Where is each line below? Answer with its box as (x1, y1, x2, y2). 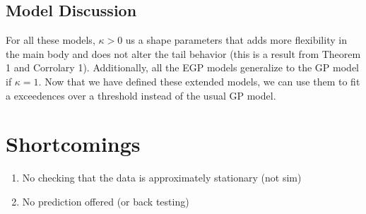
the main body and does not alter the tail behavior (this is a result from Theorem (6, 46, 361, 61)
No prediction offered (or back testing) (22, 194, 189, 208)
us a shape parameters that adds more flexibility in (125, 32, 347, 47)
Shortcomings (6, 129, 141, 158)
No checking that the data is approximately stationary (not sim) (22, 170, 302, 185)
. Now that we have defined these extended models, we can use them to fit (38, 73, 360, 88)
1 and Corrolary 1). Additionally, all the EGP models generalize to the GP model (6, 60, 359, 75)
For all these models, (6, 32, 95, 47)
